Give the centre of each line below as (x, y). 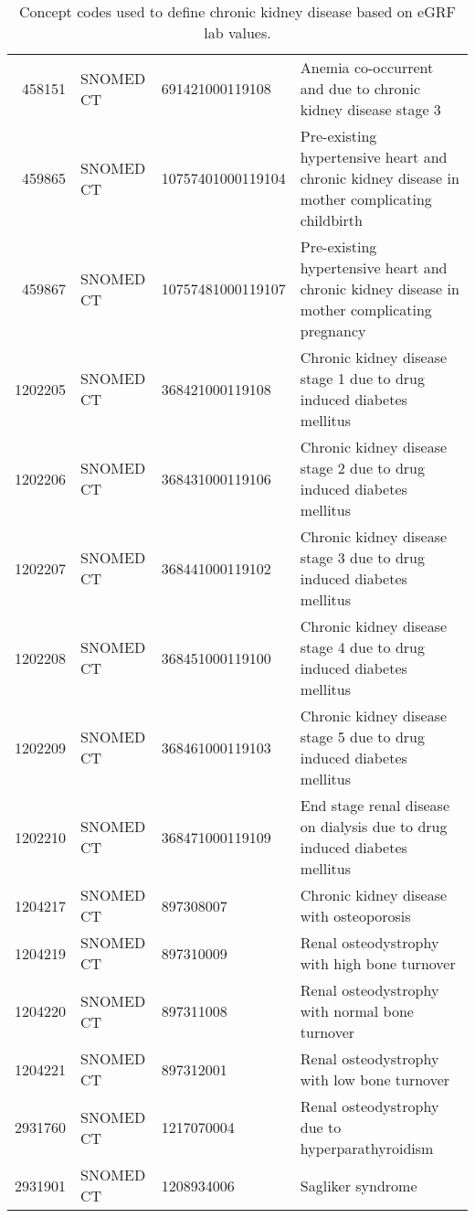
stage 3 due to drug (362, 557)
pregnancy (333, 331)
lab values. (237, 32)
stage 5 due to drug (362, 737)
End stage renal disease (375, 805)
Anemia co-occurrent (367, 67)
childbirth (331, 220)
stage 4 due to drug (362, 647)
